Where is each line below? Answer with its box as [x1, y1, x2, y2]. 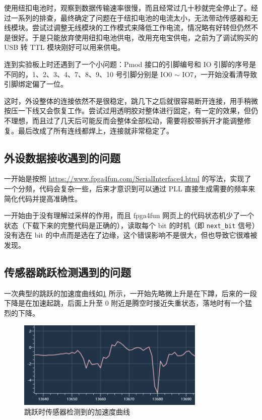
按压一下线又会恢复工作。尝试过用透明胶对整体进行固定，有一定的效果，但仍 [4, 105, 258, 116]
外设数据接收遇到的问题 [4, 150, 120, 165]
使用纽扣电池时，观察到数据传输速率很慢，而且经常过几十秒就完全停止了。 [4, 3, 251, 13]
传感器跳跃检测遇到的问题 [4, 264, 131, 279]
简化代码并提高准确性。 [4, 193, 82, 203]
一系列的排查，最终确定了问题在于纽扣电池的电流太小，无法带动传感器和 [11, 12, 251, 23]
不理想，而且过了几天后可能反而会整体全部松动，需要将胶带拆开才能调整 [4, 115, 244, 125]
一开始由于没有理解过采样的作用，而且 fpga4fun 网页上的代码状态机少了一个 [4, 210, 254, 221]
